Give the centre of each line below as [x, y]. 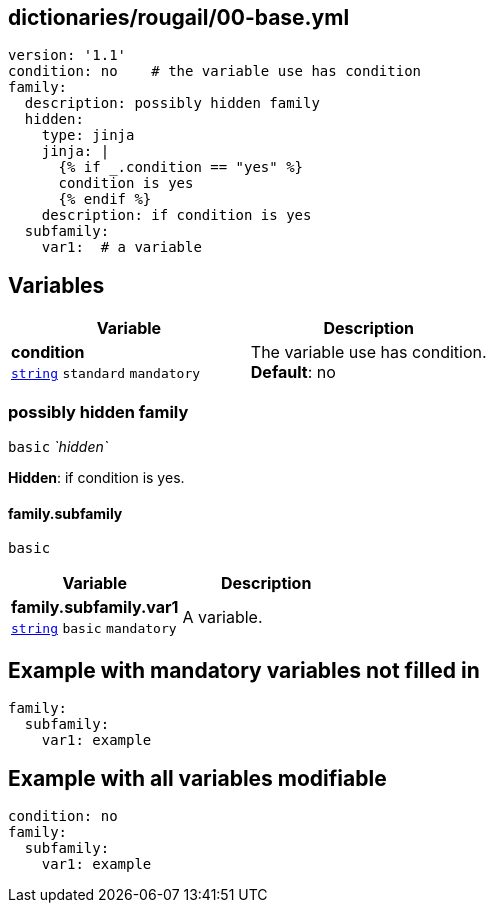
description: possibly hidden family [172, 103]
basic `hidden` [58, 447]
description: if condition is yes [176, 215]
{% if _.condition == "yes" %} [181, 167]
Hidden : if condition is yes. [96, 478]
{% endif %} [105, 199]
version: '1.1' [67, 55]
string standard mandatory [106, 374]
